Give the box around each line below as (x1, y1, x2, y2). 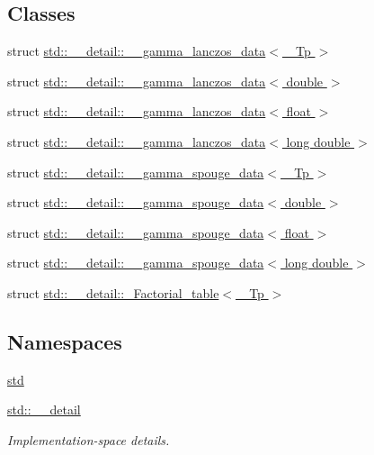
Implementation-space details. (7, 430, 170, 449)
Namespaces (7, 327, 122, 355)
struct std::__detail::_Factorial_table (7, 283, 219, 302)
